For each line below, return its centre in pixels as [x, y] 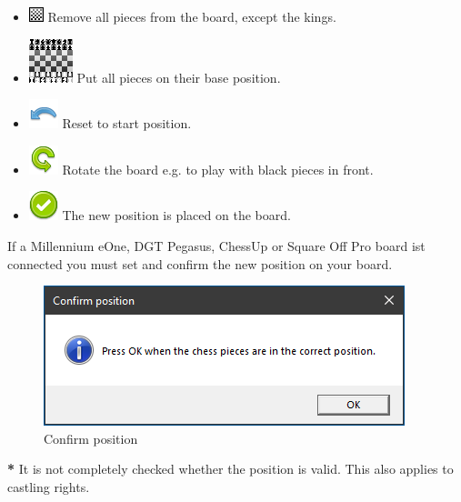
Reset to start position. [127, 123]
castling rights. [49, 486]
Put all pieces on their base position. [179, 77]
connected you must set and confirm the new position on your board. [200, 263]
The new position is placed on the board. [176, 215]
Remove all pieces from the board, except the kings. [192, 16]
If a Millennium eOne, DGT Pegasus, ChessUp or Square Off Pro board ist [216, 245]
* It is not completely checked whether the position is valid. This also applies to [230, 469]
